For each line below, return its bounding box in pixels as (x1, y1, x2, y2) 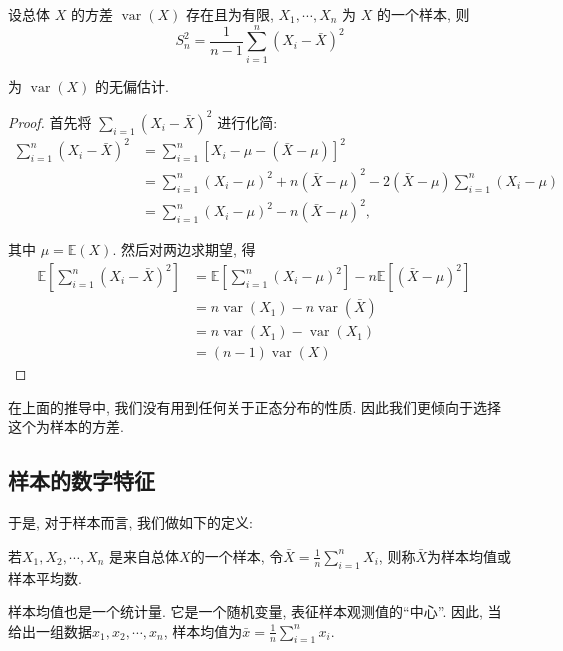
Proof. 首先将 (8, 111, 92, 132)
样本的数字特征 (8, 465, 155, 496)
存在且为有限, (185, 4, 274, 24)
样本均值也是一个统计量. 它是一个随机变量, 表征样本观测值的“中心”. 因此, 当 (8, 601, 502, 622)
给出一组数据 (8, 620, 92, 641)
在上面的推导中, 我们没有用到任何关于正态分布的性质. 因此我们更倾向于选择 (8, 396, 502, 417)
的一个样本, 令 (190, 545, 284, 566)
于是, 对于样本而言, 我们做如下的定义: (8, 512, 253, 533)
